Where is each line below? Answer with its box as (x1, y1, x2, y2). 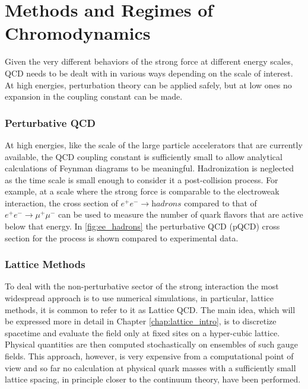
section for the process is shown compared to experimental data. (5, 231, 239, 244)
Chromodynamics (5, 21, 151, 45)
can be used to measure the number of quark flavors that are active (58, 208, 303, 221)
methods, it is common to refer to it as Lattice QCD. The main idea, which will (5, 303, 296, 315)
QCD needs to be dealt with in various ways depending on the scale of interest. (5, 66, 293, 79)
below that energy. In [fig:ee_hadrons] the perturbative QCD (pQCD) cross (5, 220, 280, 232)
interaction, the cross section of (5, 196, 118, 209)
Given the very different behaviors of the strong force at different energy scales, (5, 55, 293, 68)
